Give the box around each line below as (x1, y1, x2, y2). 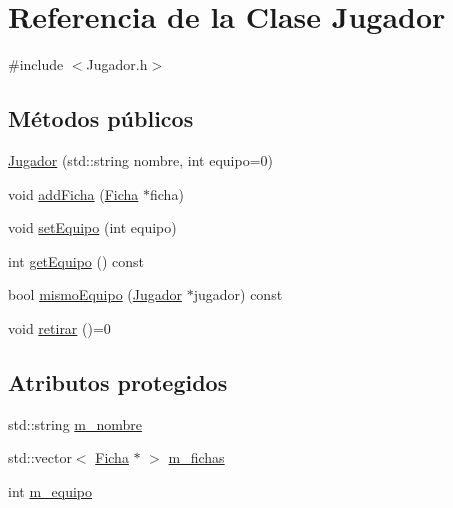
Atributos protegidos (8, 366, 228, 397)
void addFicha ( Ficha (8, 183, 139, 204)
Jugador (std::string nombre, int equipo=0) (8, 149, 273, 170)
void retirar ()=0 (8, 317, 111, 338)
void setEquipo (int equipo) (8, 217, 177, 238)
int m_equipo (8, 480, 93, 501)
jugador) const (193, 284, 283, 305)
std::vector (8, 447, 72, 468)
